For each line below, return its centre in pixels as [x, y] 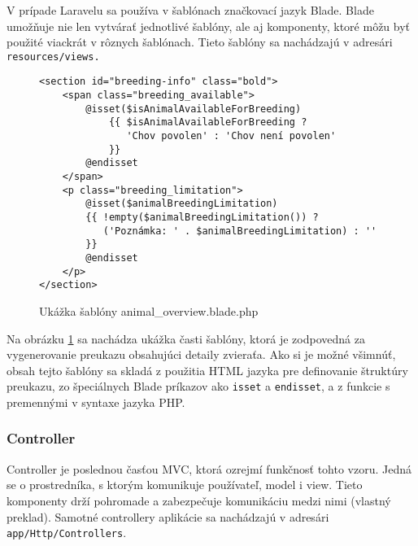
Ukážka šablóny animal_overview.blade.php [149, 310]
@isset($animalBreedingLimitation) [182, 204]
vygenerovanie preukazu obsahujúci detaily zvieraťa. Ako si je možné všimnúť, [201, 354]
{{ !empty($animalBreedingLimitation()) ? [202, 217]
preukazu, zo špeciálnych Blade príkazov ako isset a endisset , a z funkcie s [198, 386]
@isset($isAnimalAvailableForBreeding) [194, 109]
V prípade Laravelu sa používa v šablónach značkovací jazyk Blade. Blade [190, 10]
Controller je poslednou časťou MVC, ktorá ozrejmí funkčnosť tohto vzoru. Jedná [209, 468]
